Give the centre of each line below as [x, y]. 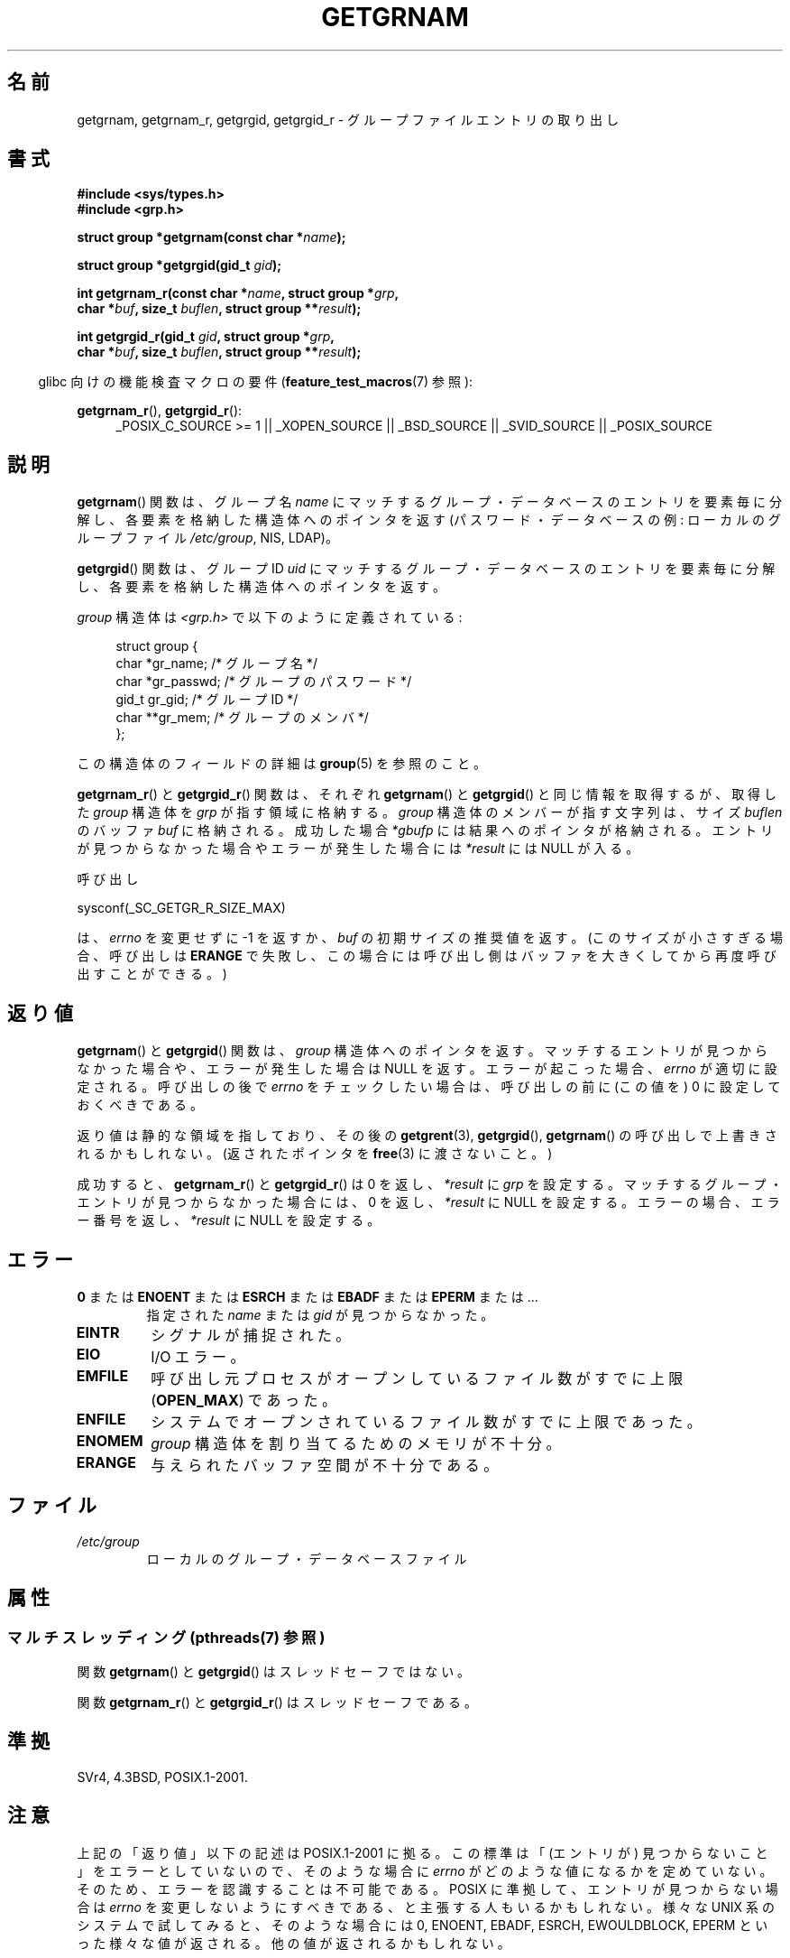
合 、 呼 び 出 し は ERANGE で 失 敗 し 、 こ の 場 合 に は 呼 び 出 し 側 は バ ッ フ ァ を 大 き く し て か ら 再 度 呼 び [427, 956]
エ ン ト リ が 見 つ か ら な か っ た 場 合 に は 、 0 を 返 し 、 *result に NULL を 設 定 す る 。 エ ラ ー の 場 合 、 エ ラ [428, 1202]
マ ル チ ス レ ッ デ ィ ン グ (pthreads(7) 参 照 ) [166, 1637]
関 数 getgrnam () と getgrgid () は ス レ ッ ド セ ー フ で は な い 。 [274, 1672]
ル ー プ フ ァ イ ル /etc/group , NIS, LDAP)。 [207, 538]
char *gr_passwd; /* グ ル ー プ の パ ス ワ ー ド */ [264, 682]
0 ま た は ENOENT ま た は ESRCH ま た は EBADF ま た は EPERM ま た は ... [308, 1296]
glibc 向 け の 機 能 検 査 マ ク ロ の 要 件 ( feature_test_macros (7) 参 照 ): [256, 382]
